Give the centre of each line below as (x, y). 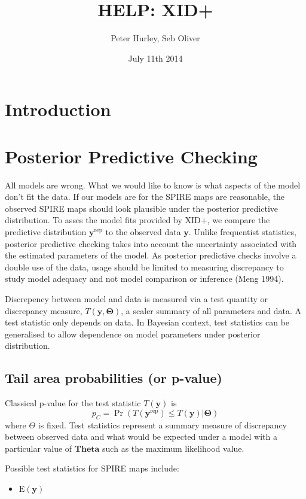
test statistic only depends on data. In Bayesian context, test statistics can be (147, 322)
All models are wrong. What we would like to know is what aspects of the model (153, 185)
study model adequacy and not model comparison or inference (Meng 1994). (144, 279)
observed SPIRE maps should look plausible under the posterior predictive (141, 208)
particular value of (39, 448)
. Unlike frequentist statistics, (242, 232)
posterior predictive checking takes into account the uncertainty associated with (151, 243)
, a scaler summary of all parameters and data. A (211, 310)
